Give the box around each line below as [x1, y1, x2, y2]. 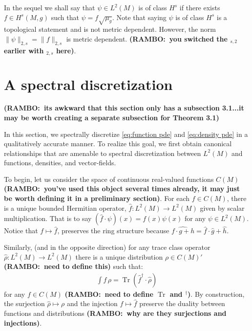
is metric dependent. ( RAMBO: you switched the [66, 33, 228, 44]
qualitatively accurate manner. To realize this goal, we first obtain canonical [4, 138, 232, 149]
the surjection [4, 298, 45, 309]
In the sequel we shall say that [4, 2, 95, 12]
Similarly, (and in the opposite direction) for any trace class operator [4, 242, 210, 252]
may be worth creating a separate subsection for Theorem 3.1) [4, 112, 219, 122]
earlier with [4, 45, 44, 55]
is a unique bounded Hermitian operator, [4, 202, 126, 213]
